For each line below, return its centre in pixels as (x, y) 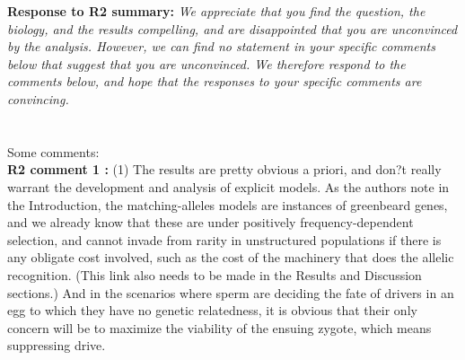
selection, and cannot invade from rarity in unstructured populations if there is (224, 239)
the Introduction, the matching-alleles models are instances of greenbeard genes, (228, 204)
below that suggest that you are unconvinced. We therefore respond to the (206, 63)
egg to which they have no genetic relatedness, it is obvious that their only (212, 310)
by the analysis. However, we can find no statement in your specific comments (221, 46)
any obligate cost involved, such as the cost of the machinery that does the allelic (231, 257)
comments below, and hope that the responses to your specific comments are (215, 81)
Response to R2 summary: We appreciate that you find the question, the (216, 11)
